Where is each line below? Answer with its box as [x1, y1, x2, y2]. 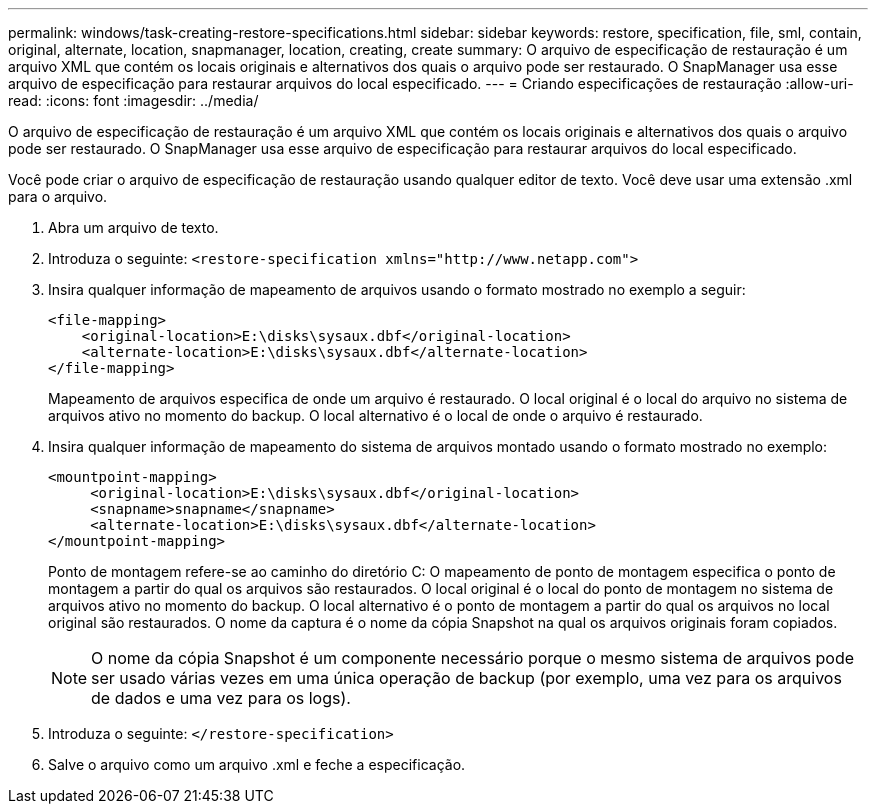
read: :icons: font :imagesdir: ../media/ [8, 92, 259, 109]
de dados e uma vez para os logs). [91, 688, 351, 708]
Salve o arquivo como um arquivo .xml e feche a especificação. [48, 756, 466, 773]
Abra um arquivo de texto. [48, 219, 219, 236]
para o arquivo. [8, 188, 108, 205]
